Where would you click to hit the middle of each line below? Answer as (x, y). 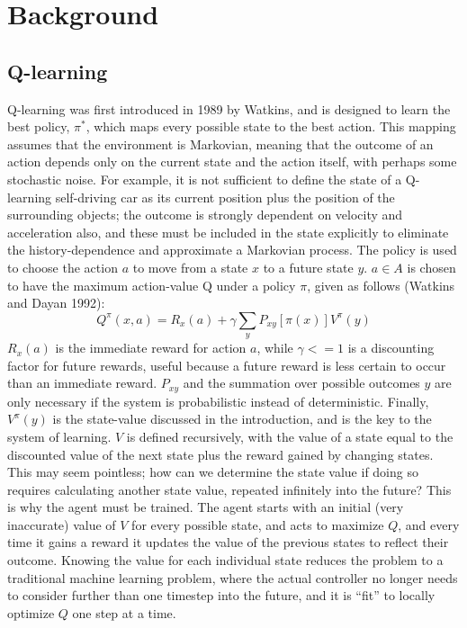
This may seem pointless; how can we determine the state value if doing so (213, 472)
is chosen (431, 267)
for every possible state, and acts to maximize (258, 524)
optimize (31, 612)
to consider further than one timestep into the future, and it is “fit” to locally (221, 595)
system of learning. (59, 436)
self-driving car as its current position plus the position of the (225, 197)
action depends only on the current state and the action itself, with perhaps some (232, 161)
